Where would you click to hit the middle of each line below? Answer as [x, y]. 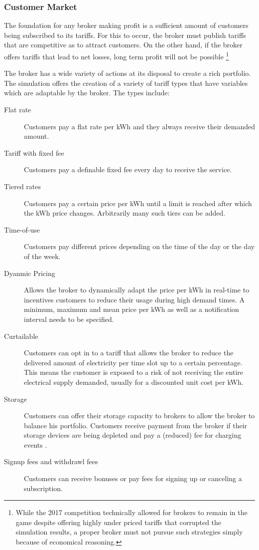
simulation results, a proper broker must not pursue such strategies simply [129, 532]
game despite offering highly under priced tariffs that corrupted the [119, 522]
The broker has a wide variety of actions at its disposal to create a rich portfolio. [128, 73]
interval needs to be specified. [69, 319]
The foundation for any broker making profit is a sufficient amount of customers [126, 25]
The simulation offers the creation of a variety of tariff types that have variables [126, 83]
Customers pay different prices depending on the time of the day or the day [139, 246]
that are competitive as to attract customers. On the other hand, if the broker [123, 45]
